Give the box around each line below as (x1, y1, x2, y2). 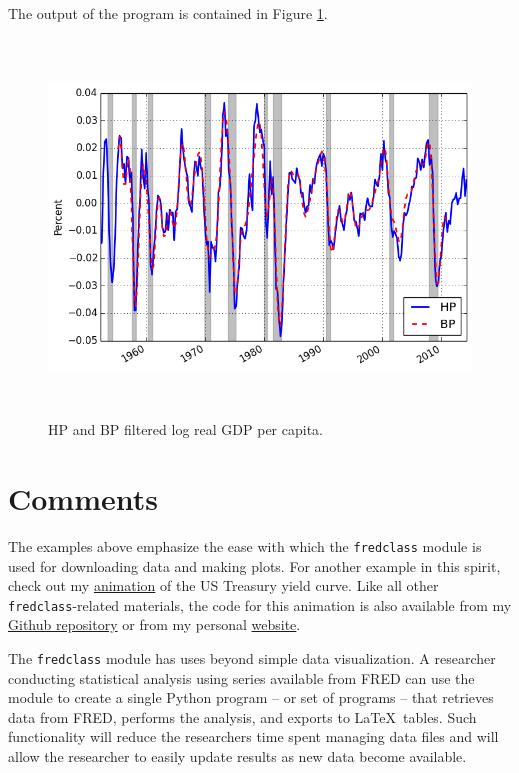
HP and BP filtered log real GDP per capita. (48, 419, 323, 440)
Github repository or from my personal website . (8, 614, 301, 635)
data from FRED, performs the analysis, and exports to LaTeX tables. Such (8, 706, 477, 727)
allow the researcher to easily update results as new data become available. (8, 745, 467, 766)
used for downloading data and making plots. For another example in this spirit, (8, 555, 501, 576)
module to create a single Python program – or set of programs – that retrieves (8, 687, 494, 708)
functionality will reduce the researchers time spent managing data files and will (8, 726, 499, 747)
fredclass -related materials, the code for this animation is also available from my (8, 594, 512, 615)
